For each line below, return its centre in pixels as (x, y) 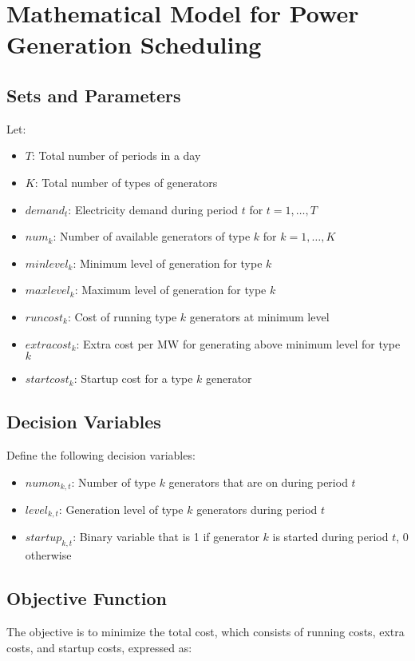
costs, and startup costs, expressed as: (99, 647)
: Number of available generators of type (152, 236)
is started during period (330, 537)
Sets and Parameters (94, 95)
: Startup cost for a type (133, 378)
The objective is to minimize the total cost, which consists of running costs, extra (206, 631)
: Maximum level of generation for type (170, 290)
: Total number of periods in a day (116, 155)
